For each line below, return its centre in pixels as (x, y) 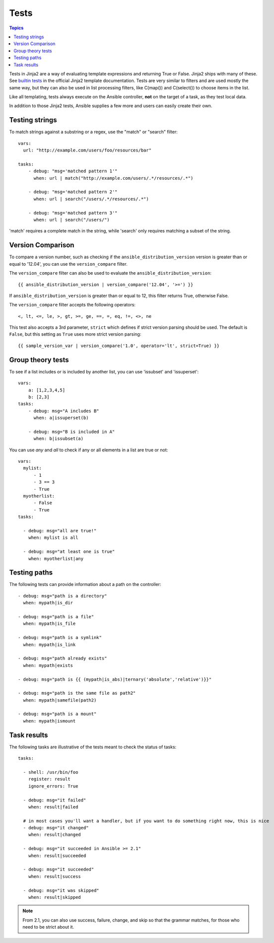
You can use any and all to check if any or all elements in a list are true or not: (89, 450)
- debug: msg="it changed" (56, 828)
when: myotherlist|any (56, 558)
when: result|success (55, 876)
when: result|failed (53, 807)
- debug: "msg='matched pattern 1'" (73, 171)
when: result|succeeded (57, 856)
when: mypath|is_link (49, 645)
